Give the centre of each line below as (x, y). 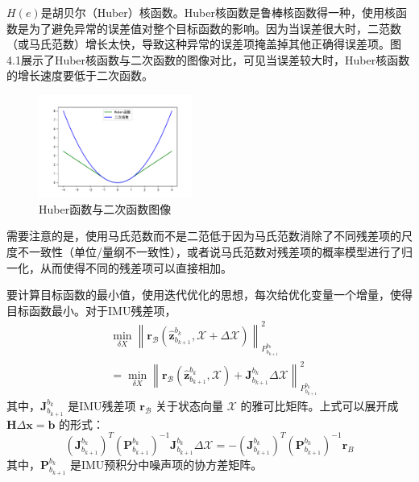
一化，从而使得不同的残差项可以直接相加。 (119, 267)
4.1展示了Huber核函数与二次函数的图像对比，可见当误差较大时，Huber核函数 (208, 59)
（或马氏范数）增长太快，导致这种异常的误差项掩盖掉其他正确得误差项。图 (204, 44)
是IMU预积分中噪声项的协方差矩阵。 (166, 464)
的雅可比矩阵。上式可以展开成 (319, 405)
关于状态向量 (189, 405)
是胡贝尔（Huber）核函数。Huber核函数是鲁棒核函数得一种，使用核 (218, 12)
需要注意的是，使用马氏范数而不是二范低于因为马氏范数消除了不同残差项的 (204, 236)
